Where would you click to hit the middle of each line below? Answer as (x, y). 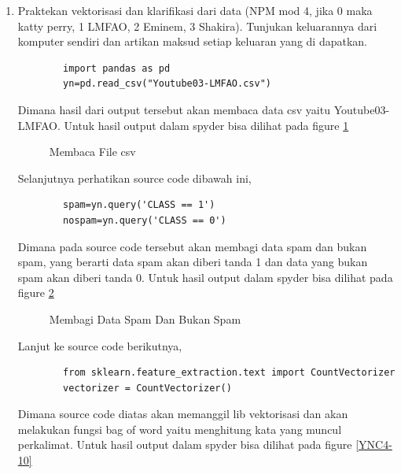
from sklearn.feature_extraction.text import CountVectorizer (229, 373)
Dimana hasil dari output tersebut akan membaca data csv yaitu (174, 109)
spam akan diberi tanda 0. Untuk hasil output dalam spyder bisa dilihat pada (205, 277)
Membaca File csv (92, 152)
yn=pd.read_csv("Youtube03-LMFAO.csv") (167, 84)
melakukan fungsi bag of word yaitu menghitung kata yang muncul (180, 429)
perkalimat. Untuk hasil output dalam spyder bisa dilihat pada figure (185, 444)
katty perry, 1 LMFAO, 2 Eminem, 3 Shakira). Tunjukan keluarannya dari (197, 26)
